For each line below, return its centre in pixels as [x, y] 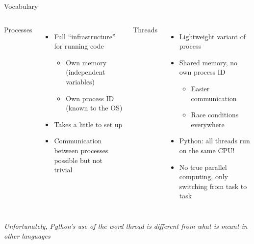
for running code [79, 46]
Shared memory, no [208, 62]
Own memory [86, 62]
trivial [63, 170]
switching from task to [213, 186]
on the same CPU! [207, 150]
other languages [27, 235]
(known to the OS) [94, 108]
